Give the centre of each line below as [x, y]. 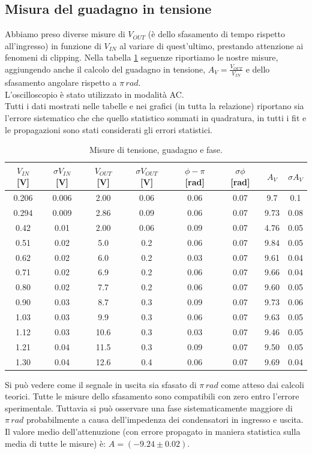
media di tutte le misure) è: [55, 443]
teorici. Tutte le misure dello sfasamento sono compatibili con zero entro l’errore [152, 396]
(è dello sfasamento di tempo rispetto [216, 34]
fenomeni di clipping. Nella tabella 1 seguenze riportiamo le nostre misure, [142, 57]
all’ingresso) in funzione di [53, 45]
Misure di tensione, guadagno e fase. [156, 150]
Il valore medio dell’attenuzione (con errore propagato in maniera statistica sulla [153, 431]
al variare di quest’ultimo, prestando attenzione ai [211, 45]
